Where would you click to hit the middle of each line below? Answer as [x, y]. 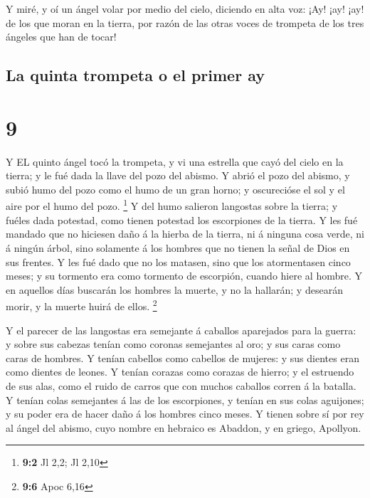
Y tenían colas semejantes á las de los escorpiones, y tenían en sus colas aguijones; [185, 399]
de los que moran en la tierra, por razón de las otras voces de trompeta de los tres [185, 22]
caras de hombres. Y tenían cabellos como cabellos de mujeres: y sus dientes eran [183, 357]
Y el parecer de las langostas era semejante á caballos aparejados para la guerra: [181, 330]
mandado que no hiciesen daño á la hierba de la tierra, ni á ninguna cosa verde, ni [185, 234]
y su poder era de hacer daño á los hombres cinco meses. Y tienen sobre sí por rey [185, 414]
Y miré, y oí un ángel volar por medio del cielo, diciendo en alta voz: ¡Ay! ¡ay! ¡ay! [185, 9]
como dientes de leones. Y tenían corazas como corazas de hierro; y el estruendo [180, 372]
